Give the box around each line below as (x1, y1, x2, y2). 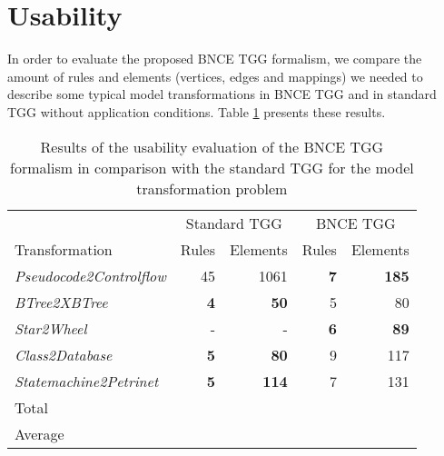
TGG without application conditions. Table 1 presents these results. (7, 102, 386, 121)
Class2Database (15, 343, 113, 365)
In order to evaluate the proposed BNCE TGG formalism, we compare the (7, 49, 422, 68)
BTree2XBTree (15, 291, 108, 312)
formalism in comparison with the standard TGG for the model (10, 156, 414, 178)
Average (15, 422, 64, 444)
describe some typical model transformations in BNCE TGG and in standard (7, 84, 437, 104)
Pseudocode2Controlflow (15, 264, 166, 286)
